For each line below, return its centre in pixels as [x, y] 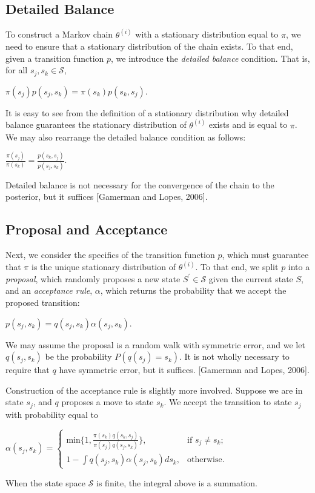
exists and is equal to [248, 124]
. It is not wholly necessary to [234, 356]
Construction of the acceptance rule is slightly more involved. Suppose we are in [154, 390]
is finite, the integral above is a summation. [177, 482]
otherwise [205, 460]
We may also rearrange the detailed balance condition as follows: [126, 137]
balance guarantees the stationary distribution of [96, 124]
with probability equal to [52, 414]
